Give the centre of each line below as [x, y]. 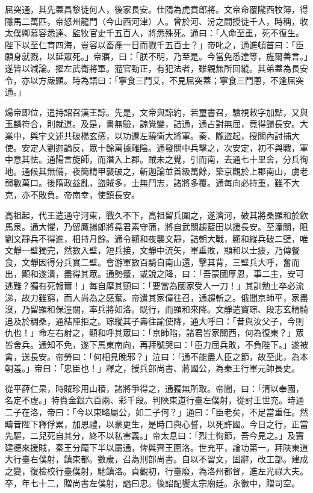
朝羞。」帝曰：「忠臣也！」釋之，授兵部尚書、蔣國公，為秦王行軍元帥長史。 [152, 368]
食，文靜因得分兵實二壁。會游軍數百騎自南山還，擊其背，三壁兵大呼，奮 [148, 262]
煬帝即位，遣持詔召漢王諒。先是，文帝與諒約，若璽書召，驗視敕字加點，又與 [156, 112]
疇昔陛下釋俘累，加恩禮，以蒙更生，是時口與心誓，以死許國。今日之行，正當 [156, 423]
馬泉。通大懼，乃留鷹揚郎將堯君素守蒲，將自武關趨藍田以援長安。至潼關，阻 [156, 227]
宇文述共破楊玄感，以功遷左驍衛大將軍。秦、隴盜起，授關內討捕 [165, 135]
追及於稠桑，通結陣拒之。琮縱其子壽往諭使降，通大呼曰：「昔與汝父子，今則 [154, 321]
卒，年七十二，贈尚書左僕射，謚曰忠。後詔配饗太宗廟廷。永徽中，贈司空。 [152, 482]
